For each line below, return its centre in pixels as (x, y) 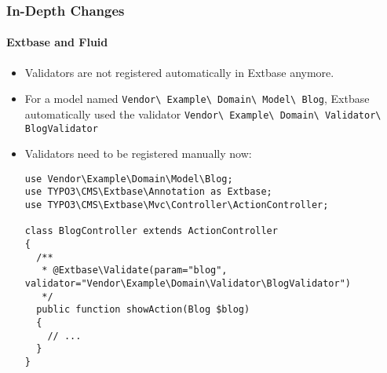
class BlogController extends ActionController (151, 231)
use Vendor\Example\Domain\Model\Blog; (129, 179)
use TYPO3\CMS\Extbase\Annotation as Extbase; (148, 192)
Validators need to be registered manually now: (138, 154)
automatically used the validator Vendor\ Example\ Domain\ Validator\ (203, 113)
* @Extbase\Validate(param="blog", (135, 271)
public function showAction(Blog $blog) (143, 310)
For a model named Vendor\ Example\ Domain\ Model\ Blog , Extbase (197, 99)
